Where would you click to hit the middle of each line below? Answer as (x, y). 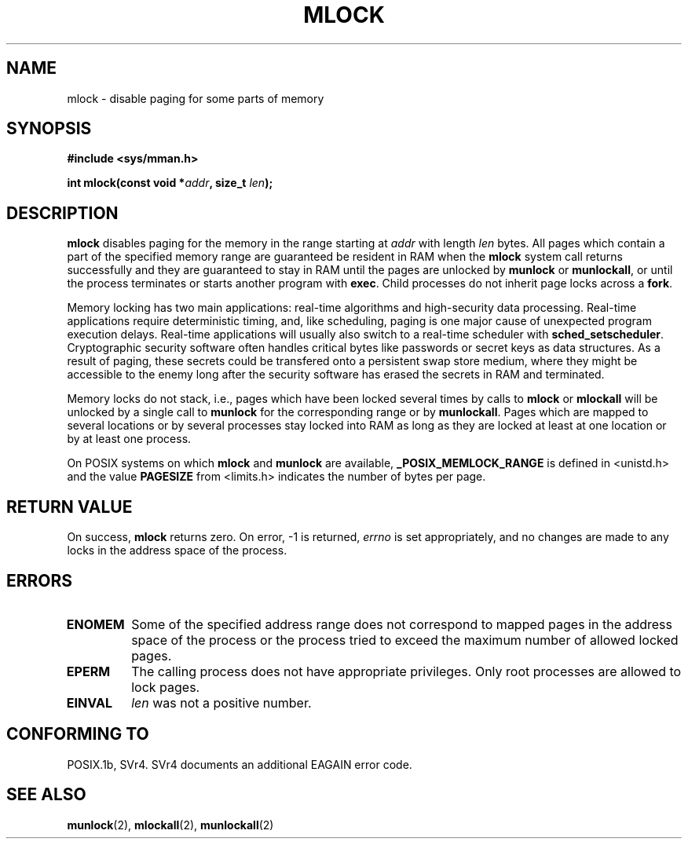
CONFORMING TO (78, 734)
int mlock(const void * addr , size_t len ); (170, 183)
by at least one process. (129, 439)
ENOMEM (95, 624)
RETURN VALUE (70, 507)
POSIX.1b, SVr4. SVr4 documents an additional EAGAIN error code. (240, 764)
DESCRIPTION (62, 213)
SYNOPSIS (49, 129)
